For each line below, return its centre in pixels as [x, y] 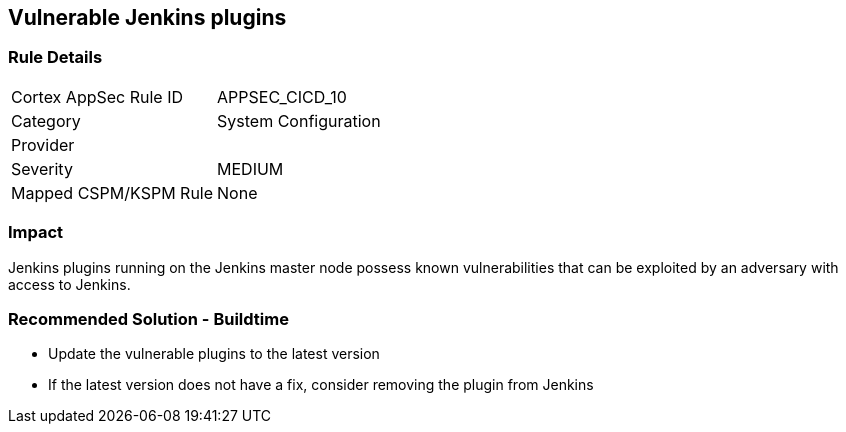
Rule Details [55, 57]
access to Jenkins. [69, 284]
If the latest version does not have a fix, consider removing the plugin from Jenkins [321, 385]
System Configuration [299, 120]
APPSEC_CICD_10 [282, 96]
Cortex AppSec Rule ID [97, 96]
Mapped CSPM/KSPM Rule [112, 192]
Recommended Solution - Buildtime [148, 318]
